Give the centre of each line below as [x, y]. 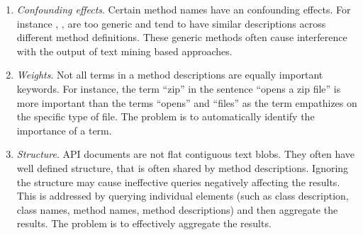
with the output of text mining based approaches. [124, 51]
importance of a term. [64, 130]
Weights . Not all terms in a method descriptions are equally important [170, 75]
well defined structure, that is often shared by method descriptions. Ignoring [183, 167]
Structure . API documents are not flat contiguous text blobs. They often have [186, 154]
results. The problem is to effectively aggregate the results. [144, 223]
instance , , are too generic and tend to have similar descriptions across [171, 23]
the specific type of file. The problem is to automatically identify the [166, 116]
